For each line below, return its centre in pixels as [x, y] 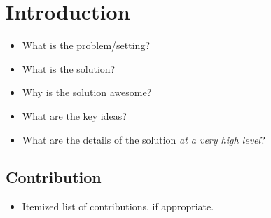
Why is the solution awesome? [87, 92]
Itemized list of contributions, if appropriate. [118, 206]
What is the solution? [69, 68]
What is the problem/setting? [86, 45]
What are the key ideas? [74, 115]
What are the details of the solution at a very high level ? [144, 139]
